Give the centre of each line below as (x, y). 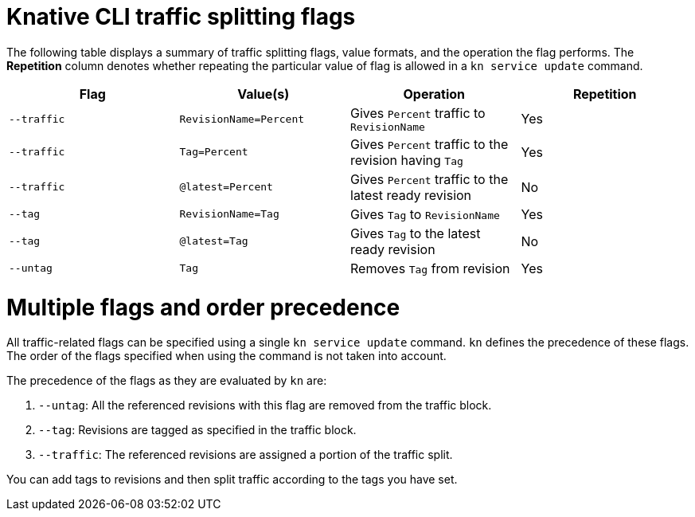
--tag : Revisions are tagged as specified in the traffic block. (197, 430)
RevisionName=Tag (229, 214)
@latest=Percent (226, 187)
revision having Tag (407, 160)
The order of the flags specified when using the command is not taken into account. (226, 356)
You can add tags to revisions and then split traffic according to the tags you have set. (232, 480)
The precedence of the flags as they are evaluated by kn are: (167, 381)
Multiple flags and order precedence (203, 307)
